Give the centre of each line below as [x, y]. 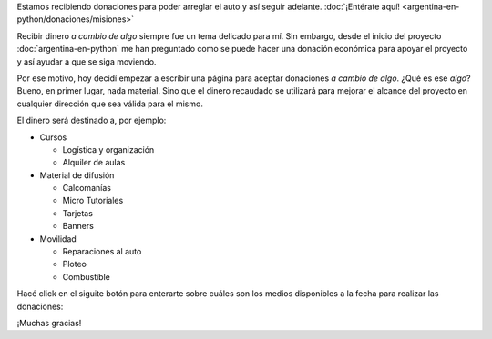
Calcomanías [87, 188]
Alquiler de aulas [94, 163]
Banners [78, 226]
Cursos [53, 137]
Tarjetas [77, 213]
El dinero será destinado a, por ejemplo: [92, 120]
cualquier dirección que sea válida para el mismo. [110, 104]
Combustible [87, 276]
